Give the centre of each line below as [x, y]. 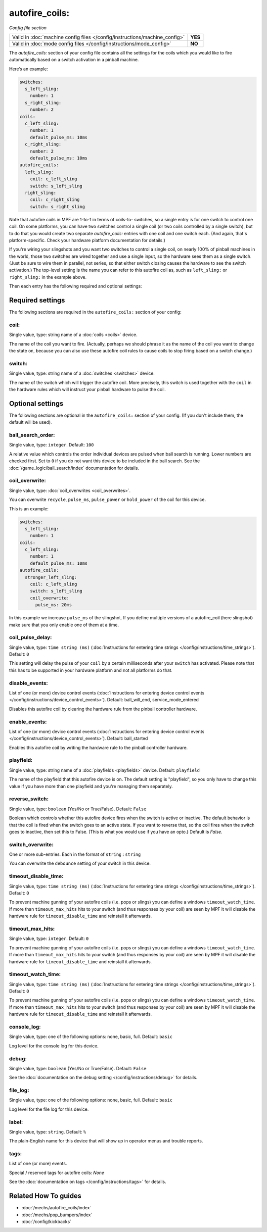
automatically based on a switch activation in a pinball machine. [74, 60]
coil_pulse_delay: [30, 638]
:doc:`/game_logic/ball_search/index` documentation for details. [74, 468]
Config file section [28, 28]
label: [16, 1122]
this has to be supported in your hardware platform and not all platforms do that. [91, 670]
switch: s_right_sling [57, 206]
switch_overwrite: [31, 844]
